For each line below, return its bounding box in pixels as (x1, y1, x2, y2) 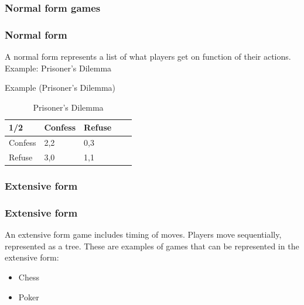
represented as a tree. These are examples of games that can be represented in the (5, 239, 299, 252)
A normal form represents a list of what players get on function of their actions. (5, 50, 291, 63)
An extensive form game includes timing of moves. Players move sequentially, (5, 228, 282, 241)
